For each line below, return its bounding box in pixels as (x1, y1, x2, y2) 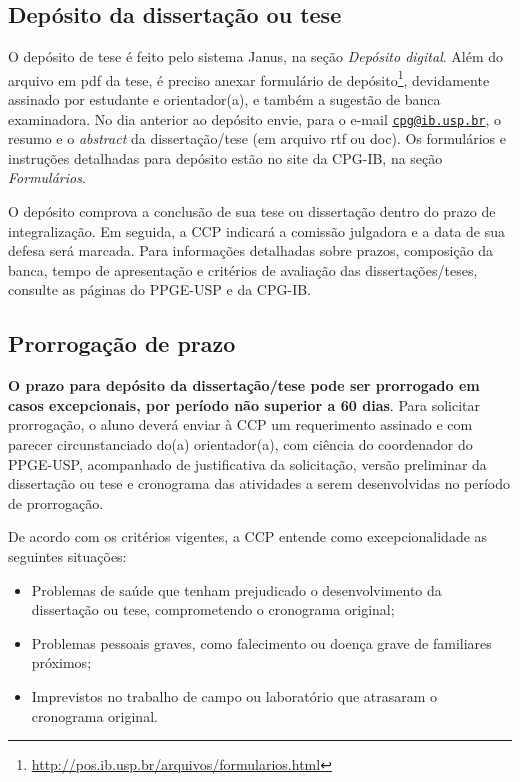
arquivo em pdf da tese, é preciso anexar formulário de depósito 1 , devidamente (8, 66, 490, 90)
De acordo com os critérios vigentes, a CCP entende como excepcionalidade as (8, 526, 488, 547)
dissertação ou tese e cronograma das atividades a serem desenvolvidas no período (8, 473, 511, 494)
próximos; (31, 652, 92, 673)
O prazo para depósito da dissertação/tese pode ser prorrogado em (8, 375, 480, 396)
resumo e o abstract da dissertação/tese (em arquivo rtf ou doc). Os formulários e (8, 128, 507, 149)
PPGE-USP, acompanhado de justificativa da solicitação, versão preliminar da (8, 453, 487, 474)
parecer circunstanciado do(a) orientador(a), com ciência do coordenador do (8, 434, 473, 455)
